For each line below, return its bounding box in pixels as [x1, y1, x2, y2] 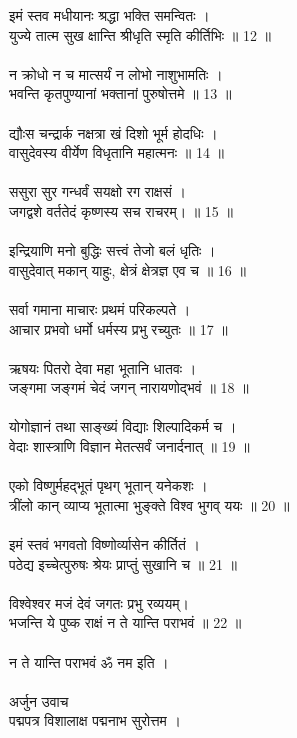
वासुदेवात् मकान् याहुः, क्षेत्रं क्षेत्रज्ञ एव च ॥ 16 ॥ [9, 259, 246, 280]
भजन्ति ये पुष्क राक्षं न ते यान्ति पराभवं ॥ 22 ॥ [9, 612, 242, 633]
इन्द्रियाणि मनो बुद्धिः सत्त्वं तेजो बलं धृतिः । [9, 240, 216, 261]
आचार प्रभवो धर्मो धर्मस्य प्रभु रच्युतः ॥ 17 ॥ [9, 318, 228, 339]
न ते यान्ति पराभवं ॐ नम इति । [9, 651, 169, 672]
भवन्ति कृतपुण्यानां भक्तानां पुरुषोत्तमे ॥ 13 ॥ [9, 83, 232, 104]
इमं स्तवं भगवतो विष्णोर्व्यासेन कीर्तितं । [9, 534, 201, 555]
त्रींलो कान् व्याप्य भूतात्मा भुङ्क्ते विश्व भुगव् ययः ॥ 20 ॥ [9, 494, 290, 515]
